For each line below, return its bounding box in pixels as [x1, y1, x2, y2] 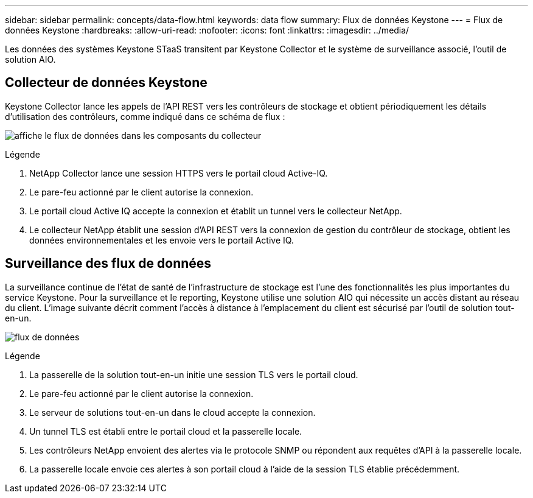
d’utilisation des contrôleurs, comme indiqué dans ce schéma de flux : [5, 111, 285, 122]
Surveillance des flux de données [5, 256, 212, 272]
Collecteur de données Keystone [5, 75, 207, 91]
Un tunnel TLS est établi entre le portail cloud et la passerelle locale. [29, 426, 302, 437]
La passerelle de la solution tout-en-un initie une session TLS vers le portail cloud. [29, 369, 358, 380]
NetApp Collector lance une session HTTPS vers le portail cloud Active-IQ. [29, 167, 328, 178]
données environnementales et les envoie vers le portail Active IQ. [29, 234, 294, 245]
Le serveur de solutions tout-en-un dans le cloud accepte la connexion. [29, 407, 316, 418]
